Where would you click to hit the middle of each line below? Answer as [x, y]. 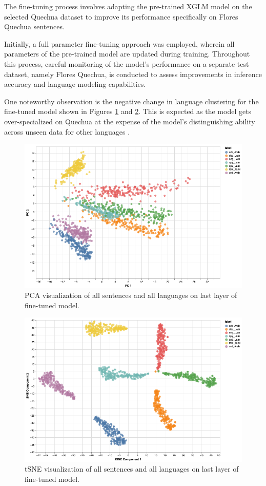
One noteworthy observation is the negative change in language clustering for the [131, 101]
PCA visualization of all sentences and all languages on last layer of [131, 295]
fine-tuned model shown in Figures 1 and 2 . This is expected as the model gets [128, 111]
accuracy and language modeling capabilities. [75, 84]
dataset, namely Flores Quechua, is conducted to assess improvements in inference [133, 74]
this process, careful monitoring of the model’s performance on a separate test [127, 63]
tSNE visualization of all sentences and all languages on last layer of [132, 469]
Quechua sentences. [34, 26]
